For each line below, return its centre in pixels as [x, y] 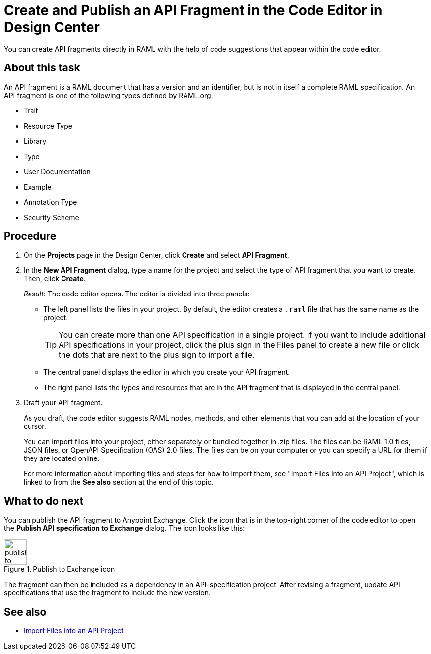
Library [35, 141]
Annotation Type [50, 202]
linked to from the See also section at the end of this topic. [119, 482]
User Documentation [57, 171]
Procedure [30, 236]
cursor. [35, 426]
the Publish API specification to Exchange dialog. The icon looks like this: [124, 528]
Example [38, 187]
